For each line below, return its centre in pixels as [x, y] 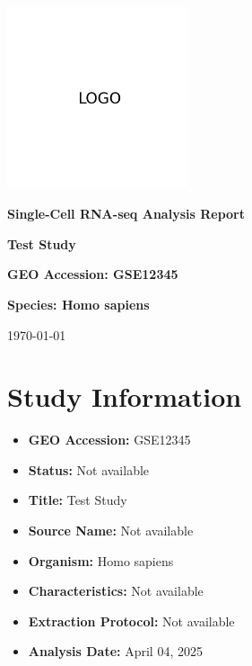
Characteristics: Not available [116, 591]
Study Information [125, 396]
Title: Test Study [78, 500]
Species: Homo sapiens [78, 304]
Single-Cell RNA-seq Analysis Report [126, 214]
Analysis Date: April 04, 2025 [115, 651]
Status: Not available [89, 469]
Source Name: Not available [111, 531]
